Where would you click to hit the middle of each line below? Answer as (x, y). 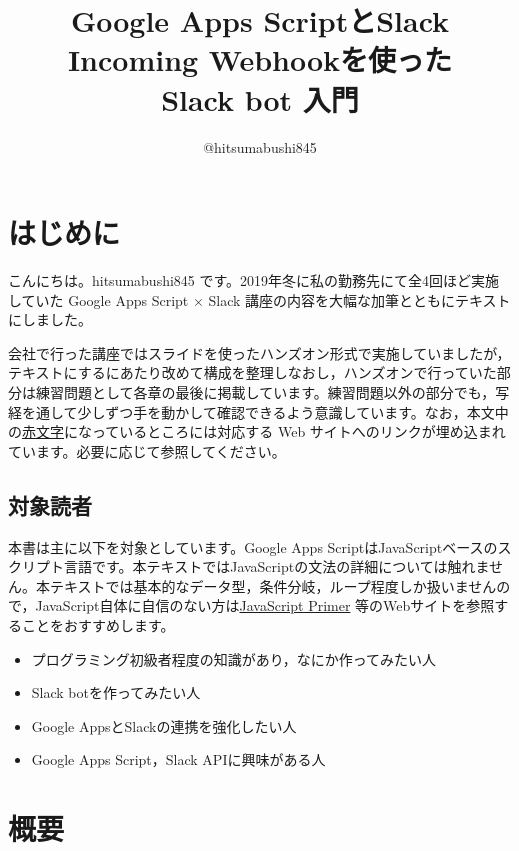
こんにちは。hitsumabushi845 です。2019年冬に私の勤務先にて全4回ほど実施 (254, 280)
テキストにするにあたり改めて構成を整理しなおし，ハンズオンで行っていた (252, 372)
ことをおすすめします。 (98, 624)
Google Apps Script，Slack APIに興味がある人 (178, 759)
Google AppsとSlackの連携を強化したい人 (164, 725)
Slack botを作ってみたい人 (116, 692)
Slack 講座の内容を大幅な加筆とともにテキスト (359, 299)
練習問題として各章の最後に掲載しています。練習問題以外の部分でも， (265, 392)
